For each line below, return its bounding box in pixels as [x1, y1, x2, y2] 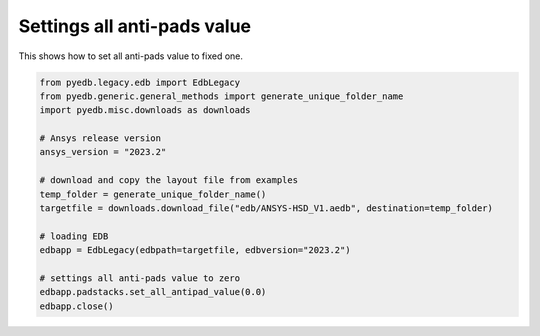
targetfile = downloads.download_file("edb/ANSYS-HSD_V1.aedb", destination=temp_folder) [39, 203, 494, 214]
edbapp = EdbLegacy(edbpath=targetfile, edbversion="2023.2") [39, 245, 351, 256]
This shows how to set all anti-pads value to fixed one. [18, 50, 244, 62]
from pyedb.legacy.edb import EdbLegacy [39, 76, 240, 88]
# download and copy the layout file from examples [39, 175, 299, 186]
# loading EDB [39, 230, 109, 242]
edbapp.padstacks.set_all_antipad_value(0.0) [39, 286, 267, 298]
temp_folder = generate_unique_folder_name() [39, 188, 267, 200]
